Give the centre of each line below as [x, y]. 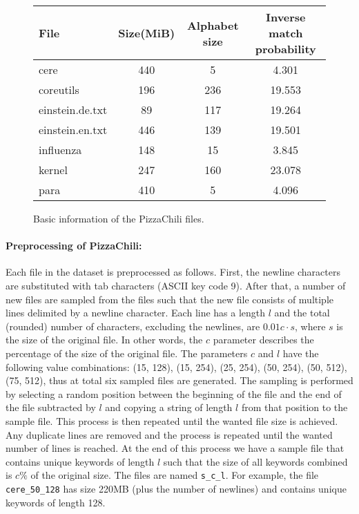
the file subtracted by [51, 407]
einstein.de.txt [73, 110]
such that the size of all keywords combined [255, 461]
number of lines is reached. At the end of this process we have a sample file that [175, 448]
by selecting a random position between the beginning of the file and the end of [174, 393]
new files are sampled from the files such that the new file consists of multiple [170, 299]
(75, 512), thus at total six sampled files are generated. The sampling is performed [179, 380]
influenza [60, 150]
